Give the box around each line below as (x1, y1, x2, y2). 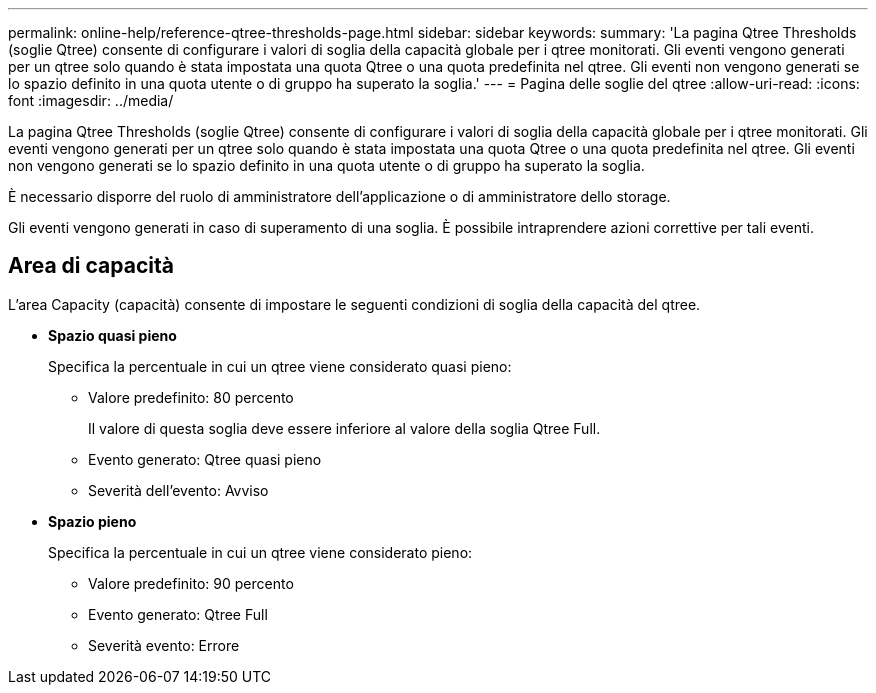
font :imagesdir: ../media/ (8, 92, 174, 109)
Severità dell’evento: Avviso (88, 481, 269, 499)
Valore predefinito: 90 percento (88, 574, 294, 592)
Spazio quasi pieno (48, 326, 177, 344)
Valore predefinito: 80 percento (88, 388, 294, 406)
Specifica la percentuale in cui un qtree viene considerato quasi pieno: (48, 357, 512, 375)
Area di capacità (8, 253, 174, 279)
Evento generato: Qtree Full (88, 605, 268, 623)
